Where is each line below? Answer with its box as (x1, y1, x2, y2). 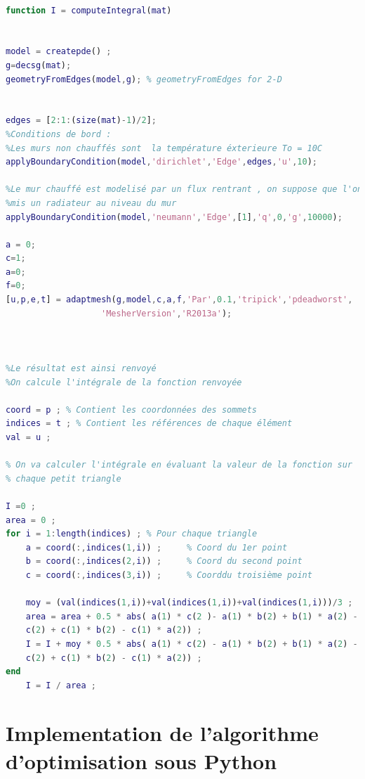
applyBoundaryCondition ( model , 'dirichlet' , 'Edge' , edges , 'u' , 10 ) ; (6, 157, 317, 167)
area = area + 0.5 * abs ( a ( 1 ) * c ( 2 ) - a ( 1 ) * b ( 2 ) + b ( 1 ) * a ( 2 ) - (25, 611, 358, 622)
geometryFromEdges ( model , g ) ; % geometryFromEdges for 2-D (6, 74, 282, 84)
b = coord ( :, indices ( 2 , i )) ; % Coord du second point (25, 556, 303, 567)
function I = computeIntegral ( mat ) (6, 5, 172, 15)
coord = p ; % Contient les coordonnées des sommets (6, 404, 258, 415)
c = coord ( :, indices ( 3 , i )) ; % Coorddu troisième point (25, 569, 312, 580)
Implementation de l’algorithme (6, 719, 319, 747)
